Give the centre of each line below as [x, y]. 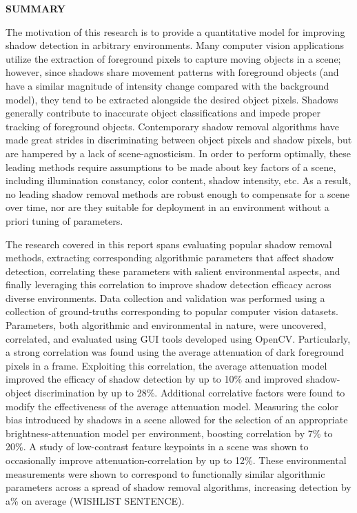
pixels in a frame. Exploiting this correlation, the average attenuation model [166, 365]
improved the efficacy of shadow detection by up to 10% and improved [154, 379]
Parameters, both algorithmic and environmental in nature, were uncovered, [166, 325]
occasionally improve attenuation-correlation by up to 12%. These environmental [176, 460]
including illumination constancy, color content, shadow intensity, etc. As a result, [178, 180]
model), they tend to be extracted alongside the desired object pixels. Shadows [172, 99]
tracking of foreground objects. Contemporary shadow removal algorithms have [172, 126]
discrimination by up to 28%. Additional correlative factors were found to [190, 393]
